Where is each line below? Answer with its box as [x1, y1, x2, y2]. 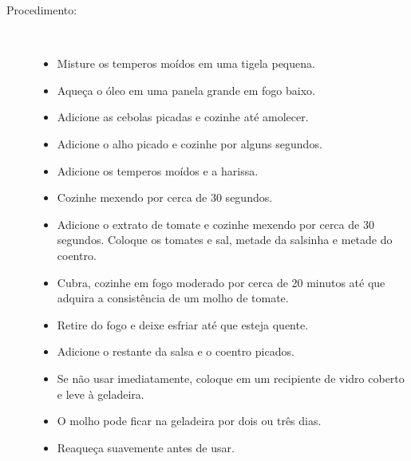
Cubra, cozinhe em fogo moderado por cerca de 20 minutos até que [57, 274, 385, 290]
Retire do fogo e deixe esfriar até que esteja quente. [57, 316, 309, 333]
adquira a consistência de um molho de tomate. [57, 290, 289, 306]
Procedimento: [6, 2, 77, 18]
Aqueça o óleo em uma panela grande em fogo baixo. [57, 81, 315, 98]
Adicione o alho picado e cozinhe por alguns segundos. [57, 135, 322, 152]
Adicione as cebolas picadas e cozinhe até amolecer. [57, 108, 309, 125]
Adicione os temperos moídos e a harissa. [57, 162, 259, 179]
